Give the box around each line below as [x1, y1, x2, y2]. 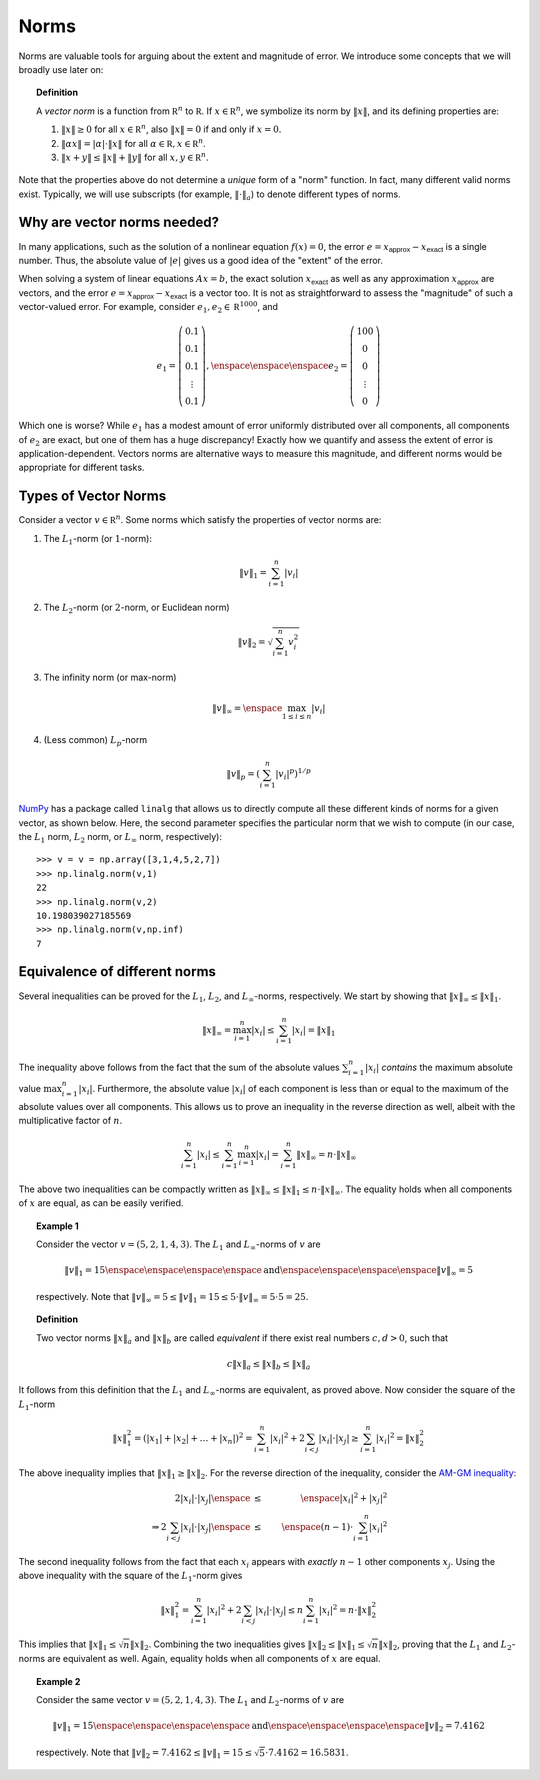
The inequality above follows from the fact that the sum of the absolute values [18, 1061, 340, 1074]
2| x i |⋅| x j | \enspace [174, 1492, 251, 1506]
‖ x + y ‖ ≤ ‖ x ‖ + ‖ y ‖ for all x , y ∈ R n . [61, 150, 209, 163]
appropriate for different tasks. [18, 461, 145, 474]
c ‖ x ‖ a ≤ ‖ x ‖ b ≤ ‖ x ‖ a [226, 1358, 311, 1372]
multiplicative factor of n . [18, 1115, 123, 1127]
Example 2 [36, 1675, 81, 1687]
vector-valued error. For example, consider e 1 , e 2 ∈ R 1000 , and [18, 300, 279, 315]
